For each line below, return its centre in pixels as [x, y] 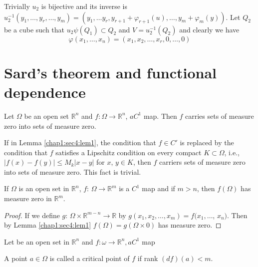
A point [16, 258]
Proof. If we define [32, 215]
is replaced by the [207, 142]
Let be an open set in [37, 241]
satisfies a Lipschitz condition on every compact [129, 152]
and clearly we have [209, 29]
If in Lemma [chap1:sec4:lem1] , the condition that [80, 142]
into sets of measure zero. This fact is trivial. [73, 171]
